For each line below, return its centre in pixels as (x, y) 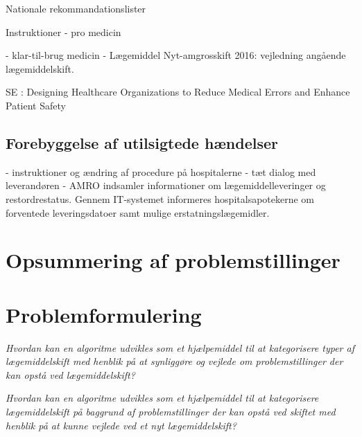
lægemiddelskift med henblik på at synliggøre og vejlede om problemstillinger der (174, 361)
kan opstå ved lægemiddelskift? (70, 374)
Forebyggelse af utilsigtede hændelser (142, 142)
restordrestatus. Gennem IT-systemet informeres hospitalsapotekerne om (160, 198)
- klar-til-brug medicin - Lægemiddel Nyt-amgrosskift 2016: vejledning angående (176, 55)
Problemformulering (104, 314)
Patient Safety (36, 105)
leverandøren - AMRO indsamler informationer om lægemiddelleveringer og (166, 185)
